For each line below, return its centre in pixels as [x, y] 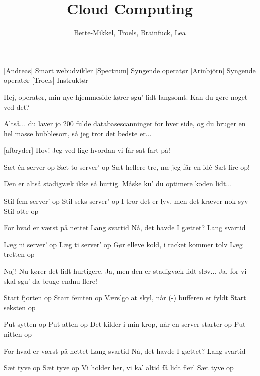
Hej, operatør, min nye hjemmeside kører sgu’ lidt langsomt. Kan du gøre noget [126, 97]
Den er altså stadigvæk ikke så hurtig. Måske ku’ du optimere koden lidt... [118, 184]
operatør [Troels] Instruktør [46, 80]
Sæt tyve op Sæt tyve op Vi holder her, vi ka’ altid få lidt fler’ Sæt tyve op [119, 368]
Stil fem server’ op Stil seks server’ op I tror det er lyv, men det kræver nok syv [126, 201]
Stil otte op [21, 210]
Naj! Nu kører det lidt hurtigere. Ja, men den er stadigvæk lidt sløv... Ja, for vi [125, 271]
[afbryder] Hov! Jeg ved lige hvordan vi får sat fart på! [87, 150]
